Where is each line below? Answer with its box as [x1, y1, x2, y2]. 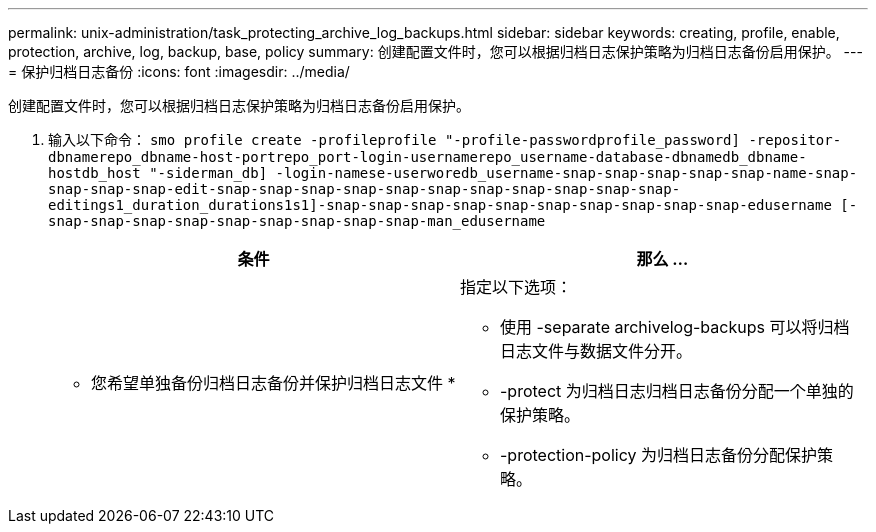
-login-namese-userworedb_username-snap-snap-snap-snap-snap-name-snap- [275, 165, 858, 181]
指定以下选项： [460, 277, 573, 297]
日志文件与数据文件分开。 [500, 341, 693, 361]
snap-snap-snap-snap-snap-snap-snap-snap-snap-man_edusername [48, 213, 546, 229]
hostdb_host [48, 165, 141, 181]
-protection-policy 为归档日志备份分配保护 [500, 445, 818, 465]
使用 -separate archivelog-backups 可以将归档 [500, 317, 850, 337]
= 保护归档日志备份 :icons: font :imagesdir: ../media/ [8, 63, 350, 80]
